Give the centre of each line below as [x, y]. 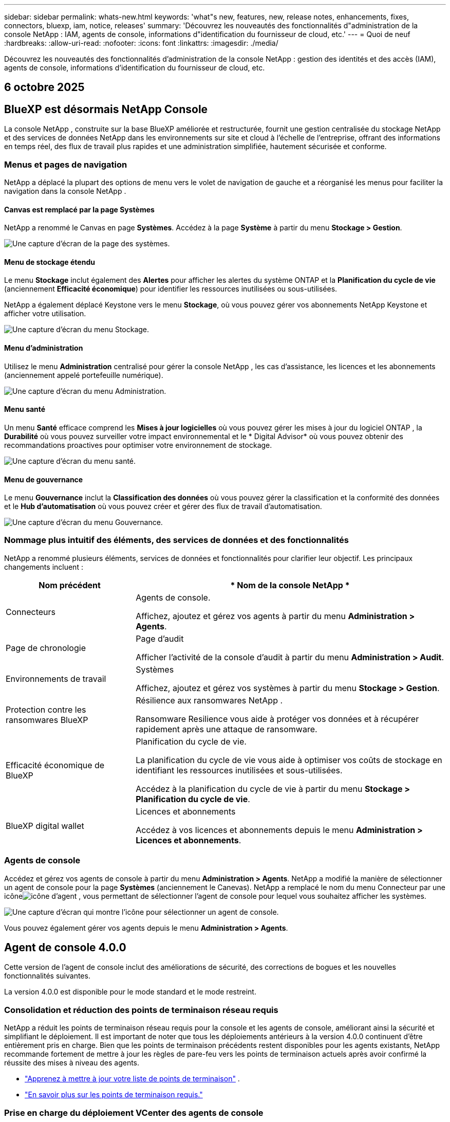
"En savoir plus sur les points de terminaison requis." [114, 1095]
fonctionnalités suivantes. [47, 976]
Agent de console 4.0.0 [65, 948]
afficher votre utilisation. [45, 314]
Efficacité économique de [55, 765]
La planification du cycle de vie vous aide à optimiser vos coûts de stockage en [289, 760]
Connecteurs [31, 612]
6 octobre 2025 [44, 87]
